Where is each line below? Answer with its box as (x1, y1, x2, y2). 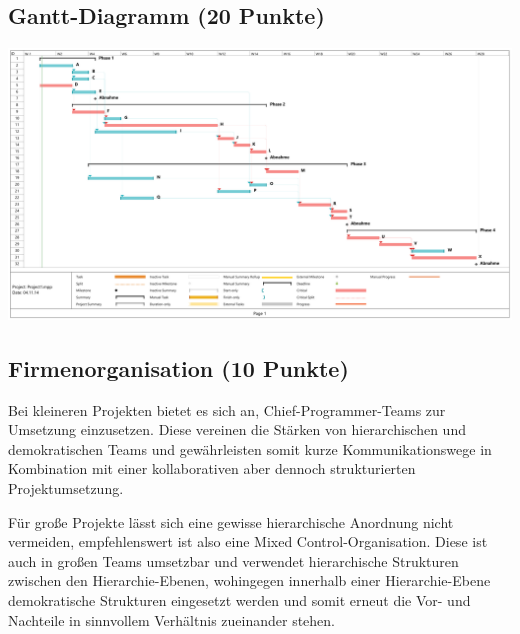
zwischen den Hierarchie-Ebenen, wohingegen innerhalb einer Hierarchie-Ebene (8, 570, 491, 591)
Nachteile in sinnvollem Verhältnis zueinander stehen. (8, 609, 335, 630)
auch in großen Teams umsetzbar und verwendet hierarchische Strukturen (8, 550, 459, 571)
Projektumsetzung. (8, 478, 124, 499)
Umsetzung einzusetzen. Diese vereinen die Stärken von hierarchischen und (8, 419, 466, 440)
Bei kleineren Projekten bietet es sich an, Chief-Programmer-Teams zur (8, 399, 446, 420)
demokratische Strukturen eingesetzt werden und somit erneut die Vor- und (8, 590, 471, 611)
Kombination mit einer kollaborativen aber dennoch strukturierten (8, 458, 416, 479)
